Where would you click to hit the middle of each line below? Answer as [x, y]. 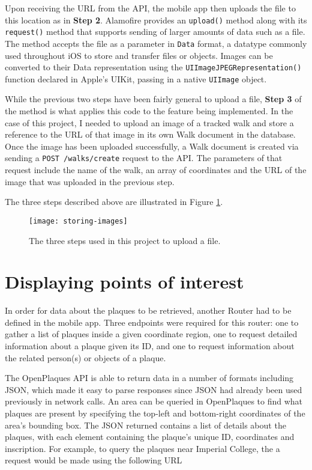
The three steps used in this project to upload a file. [125, 240]
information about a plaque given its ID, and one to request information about [150, 346]
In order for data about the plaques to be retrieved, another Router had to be [148, 310]
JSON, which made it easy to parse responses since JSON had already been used [154, 389]
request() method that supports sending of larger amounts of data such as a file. [155, 32]
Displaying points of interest [124, 282]
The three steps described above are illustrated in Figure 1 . [114, 202]
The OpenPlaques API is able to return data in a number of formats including [149, 378]
